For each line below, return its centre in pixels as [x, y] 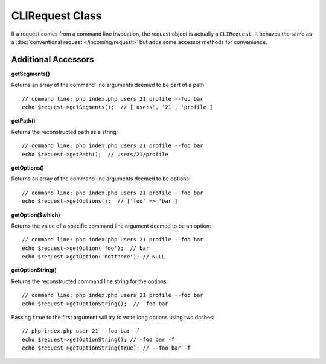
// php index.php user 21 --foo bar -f [81, 331]
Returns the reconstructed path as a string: [65, 132]
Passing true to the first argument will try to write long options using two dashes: [113, 318]
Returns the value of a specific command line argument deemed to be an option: [111, 226]
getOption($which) [36, 215]
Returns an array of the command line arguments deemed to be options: [101, 179]
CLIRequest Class [56, 16]
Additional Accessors [53, 59]
